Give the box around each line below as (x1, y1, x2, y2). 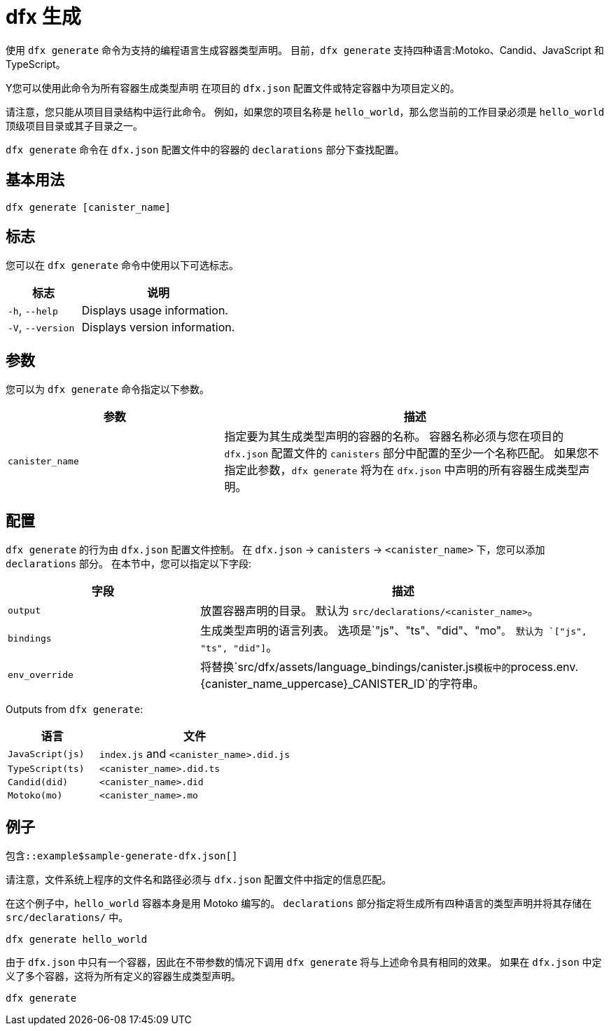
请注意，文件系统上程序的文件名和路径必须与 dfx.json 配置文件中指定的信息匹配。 (6, 873, 392, 885)
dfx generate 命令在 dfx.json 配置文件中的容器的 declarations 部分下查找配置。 (6, 143, 405, 155)
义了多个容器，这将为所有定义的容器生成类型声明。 (6, 969, 241, 982)
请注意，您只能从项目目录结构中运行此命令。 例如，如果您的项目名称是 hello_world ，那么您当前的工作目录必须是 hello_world (6, 105, 605, 118)
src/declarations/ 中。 (6, 911, 129, 923)
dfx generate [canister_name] (6, 201, 171, 213)
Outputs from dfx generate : (6, 703, 143, 716)
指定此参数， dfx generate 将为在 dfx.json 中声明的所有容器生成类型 (224, 463, 579, 478)
